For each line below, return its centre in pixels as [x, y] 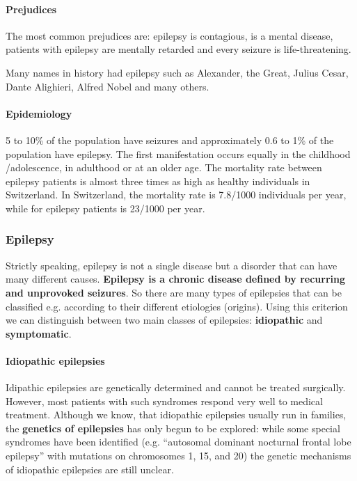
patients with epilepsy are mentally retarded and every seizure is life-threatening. [178, 49]
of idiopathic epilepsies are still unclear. [90, 469]
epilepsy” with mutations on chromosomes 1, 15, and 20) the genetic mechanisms [178, 456]
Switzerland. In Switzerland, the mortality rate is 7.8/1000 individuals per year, [176, 195]
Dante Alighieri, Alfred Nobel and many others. [108, 86]
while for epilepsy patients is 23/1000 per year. [105, 208]
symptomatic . [39, 333]
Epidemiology [39, 113]
